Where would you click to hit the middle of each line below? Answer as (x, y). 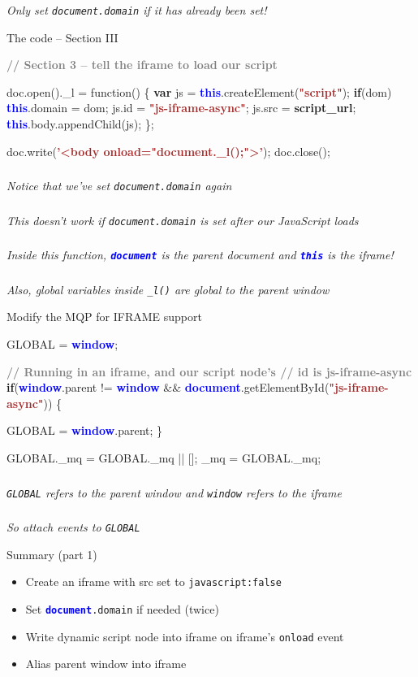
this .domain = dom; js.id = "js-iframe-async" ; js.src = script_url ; (181, 108)
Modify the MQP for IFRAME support (104, 317)
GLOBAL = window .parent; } (85, 430)
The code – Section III (62, 37)
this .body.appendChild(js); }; (80, 123)
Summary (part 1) (52, 554)
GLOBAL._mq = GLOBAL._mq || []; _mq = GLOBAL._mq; (164, 458)
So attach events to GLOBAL (73, 527)
